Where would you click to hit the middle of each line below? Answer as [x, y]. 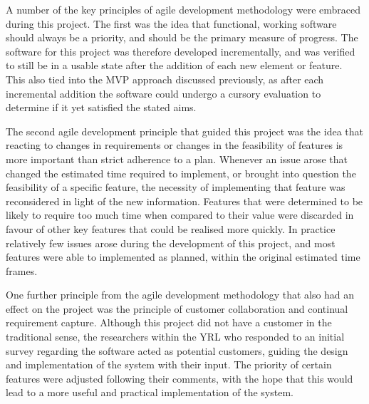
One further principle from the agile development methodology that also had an [180, 295]
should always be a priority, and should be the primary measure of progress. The [182, 37]
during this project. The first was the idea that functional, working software [171, 23]
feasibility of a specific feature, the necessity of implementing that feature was [176, 187]
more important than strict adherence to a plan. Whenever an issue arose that [177, 159]
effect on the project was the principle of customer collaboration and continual [177, 308]
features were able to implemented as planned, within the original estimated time [183, 257]
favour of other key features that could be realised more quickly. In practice [171, 228]
